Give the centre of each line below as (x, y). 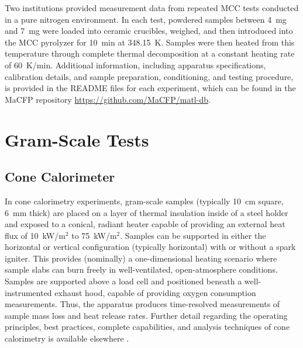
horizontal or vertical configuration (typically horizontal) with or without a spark (150, 247)
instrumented (28, 292)
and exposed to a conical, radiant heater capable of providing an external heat (145, 224)
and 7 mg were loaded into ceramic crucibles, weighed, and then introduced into (149, 31)
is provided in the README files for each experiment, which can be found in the (150, 88)
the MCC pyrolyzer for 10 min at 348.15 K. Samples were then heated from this (150, 42)
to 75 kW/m (94, 235)
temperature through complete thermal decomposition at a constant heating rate (150, 53)
